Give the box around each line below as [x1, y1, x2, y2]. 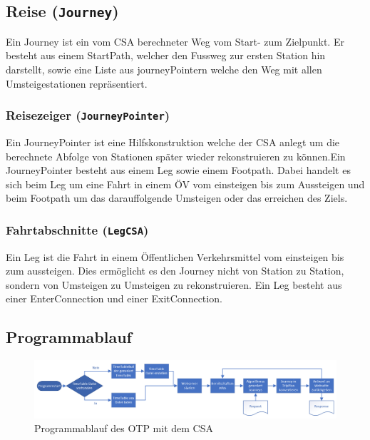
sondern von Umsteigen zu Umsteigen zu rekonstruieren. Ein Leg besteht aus [6, 277, 342, 292]
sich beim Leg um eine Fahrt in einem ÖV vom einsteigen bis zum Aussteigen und [6, 176, 365, 191]
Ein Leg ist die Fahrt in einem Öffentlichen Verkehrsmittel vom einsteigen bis [6, 249, 344, 264]
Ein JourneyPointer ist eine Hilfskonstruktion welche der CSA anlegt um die [6, 134, 340, 149]
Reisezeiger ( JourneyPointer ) [6, 106, 170, 124]
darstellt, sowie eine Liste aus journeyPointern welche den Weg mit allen [6, 61, 322, 76]
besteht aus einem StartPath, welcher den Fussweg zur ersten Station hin [6, 48, 326, 63]
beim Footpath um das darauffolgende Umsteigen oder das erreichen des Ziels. [6, 190, 348, 205]
